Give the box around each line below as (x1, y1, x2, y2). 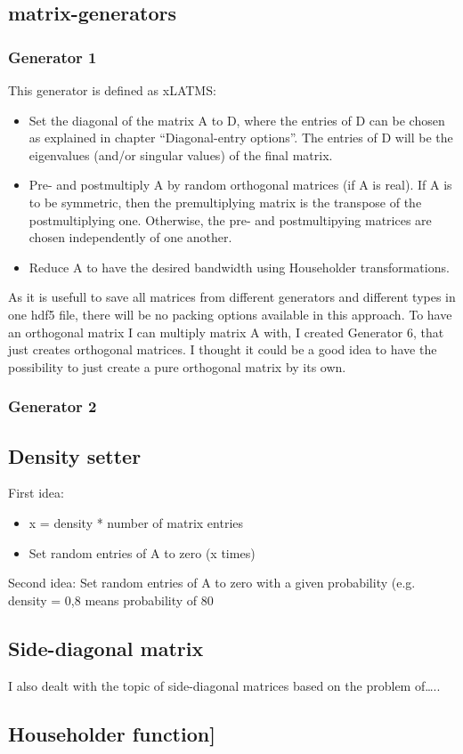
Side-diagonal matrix (8, 634, 204, 661)
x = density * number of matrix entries (28, 513, 244, 531)
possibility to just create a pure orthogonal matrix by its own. (8, 357, 346, 376)
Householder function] (8, 719, 215, 747)
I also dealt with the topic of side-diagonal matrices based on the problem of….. (8, 676, 441, 694)
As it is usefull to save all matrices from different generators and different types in (8, 288, 456, 306)
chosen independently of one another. (28, 228, 232, 247)
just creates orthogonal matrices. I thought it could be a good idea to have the (8, 340, 437, 359)
